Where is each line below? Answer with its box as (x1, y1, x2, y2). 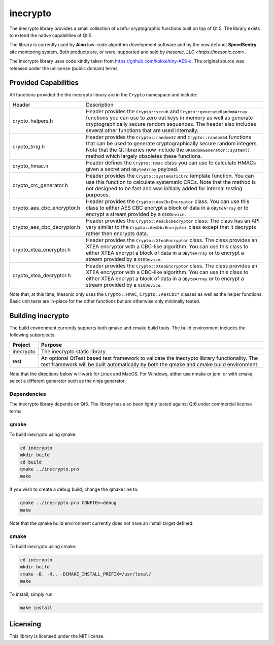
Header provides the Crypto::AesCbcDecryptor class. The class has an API (85, 217, 260, 224)
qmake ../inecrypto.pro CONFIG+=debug (20, 500, 117, 506)
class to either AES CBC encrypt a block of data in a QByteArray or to (85, 204, 249, 211)
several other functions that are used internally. (85, 127, 199, 134)
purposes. (85, 191, 110, 198)
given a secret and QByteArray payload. (85, 165, 179, 173)
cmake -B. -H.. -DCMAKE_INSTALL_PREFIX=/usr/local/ (20, 571, 152, 577)
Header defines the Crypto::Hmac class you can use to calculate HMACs (85, 159, 256, 166)
